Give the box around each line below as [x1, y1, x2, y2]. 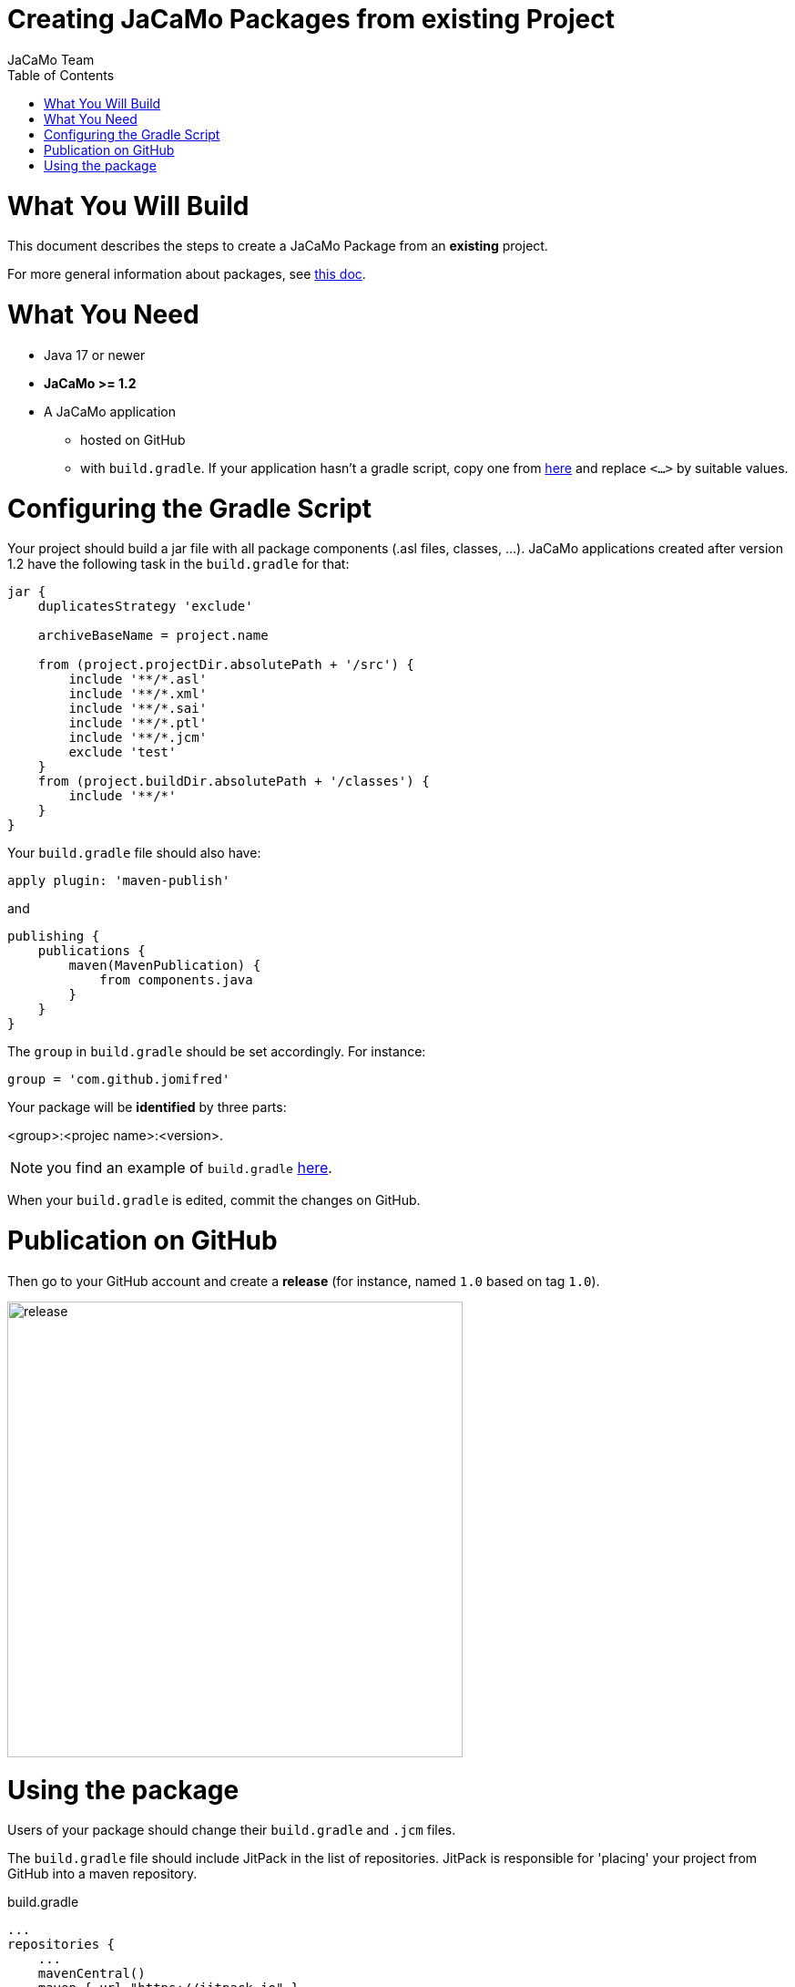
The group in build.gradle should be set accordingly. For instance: [7, 1044, 426, 1060]
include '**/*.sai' [68, 701, 208, 716]
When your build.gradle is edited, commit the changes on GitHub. [7, 1192, 421, 1209]
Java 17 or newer [44, 346, 146, 363]
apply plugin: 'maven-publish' [7, 873, 230, 889]
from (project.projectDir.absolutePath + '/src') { [37, 657, 414, 673]
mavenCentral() [37, 1966, 146, 1982]
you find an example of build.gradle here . [46, 1158, 332, 1178]
